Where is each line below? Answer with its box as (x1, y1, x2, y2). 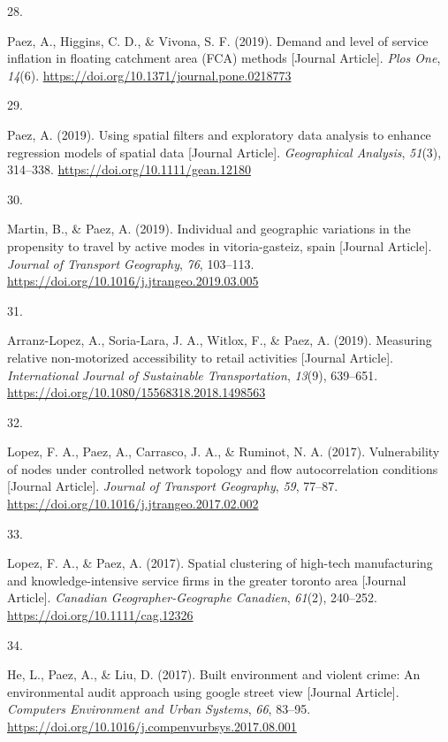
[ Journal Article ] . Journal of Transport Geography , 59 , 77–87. (7, 477, 338, 495)
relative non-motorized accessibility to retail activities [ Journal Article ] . (7, 348, 394, 366)
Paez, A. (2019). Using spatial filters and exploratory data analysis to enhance (7, 125, 431, 143)
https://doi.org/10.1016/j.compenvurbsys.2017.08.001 (7, 717, 297, 735)
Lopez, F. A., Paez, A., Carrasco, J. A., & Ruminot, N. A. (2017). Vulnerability (7, 442, 440, 461)
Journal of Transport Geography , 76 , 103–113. (7, 254, 254, 272)
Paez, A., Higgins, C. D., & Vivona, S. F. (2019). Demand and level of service (7, 31, 429, 50)
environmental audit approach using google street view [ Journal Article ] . (7, 682, 399, 700)
